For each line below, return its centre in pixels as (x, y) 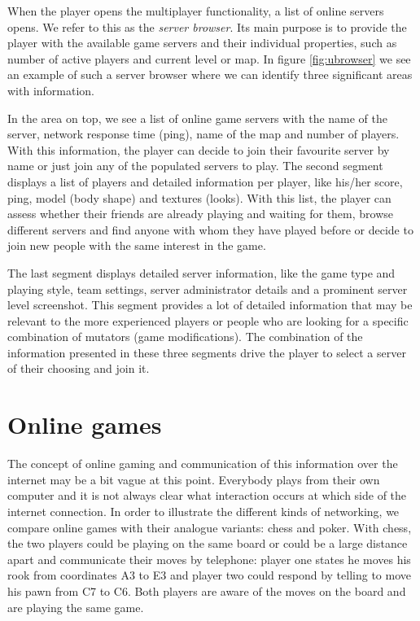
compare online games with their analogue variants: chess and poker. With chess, (210, 527)
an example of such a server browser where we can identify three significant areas (210, 74)
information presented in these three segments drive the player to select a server (207, 352)
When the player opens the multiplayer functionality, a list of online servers (196, 11)
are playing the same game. (76, 607)
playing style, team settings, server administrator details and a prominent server (208, 289)
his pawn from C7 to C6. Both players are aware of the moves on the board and (207, 590)
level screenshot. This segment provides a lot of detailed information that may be (210, 305)
